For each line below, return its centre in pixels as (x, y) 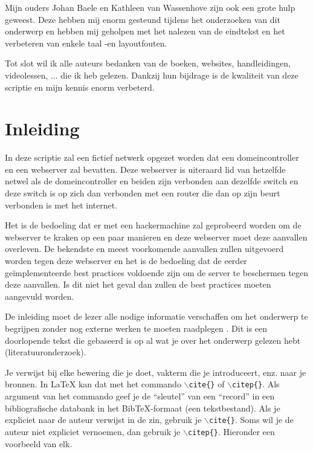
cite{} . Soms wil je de (251, 420)
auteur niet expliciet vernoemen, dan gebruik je (93, 431)
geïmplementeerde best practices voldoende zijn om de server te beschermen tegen (157, 272)
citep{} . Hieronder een (231, 431)
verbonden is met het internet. (61, 205)
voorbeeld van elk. (39, 443)
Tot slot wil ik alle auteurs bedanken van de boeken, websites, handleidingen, (148, 63)
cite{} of (207, 384)
